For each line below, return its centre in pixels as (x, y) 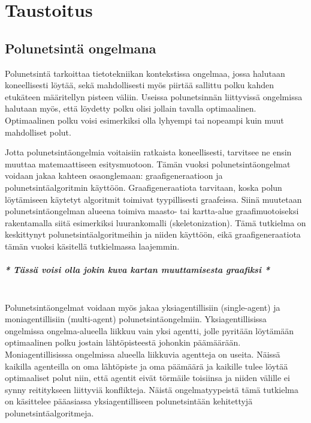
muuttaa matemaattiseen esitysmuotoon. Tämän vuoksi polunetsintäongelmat (148, 163)
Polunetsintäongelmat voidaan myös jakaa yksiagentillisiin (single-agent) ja (143, 307)
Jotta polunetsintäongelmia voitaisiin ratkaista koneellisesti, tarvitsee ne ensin (148, 152)
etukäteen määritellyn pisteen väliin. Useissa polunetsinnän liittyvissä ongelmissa (154, 96)
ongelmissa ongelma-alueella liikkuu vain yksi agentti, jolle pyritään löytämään (150, 330)
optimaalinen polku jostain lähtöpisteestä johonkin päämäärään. (123, 342)
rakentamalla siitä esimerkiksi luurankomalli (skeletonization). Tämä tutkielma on (155, 222)
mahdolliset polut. (38, 132)
